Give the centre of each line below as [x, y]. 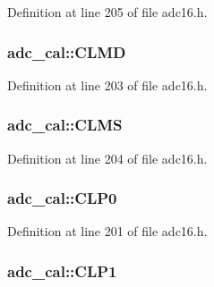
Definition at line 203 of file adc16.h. [107, 84]
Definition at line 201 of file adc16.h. [107, 231]
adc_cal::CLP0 [62, 198]
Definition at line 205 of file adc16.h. [107, 12]
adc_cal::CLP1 [62, 270]
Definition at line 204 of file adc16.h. [107, 158]
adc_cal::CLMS [65, 125]
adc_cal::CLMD [67, 51]
